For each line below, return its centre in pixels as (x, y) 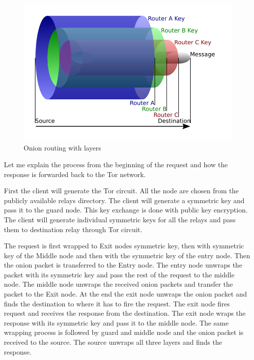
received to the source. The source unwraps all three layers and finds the (113, 342)
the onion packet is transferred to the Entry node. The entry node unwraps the (123, 265)
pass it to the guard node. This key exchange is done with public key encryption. (126, 210)
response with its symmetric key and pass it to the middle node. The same (116, 322)
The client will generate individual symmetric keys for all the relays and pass (120, 219)
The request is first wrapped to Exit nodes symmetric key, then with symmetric (124, 246)
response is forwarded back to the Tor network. (75, 174)
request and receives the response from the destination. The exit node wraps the (125, 313)
